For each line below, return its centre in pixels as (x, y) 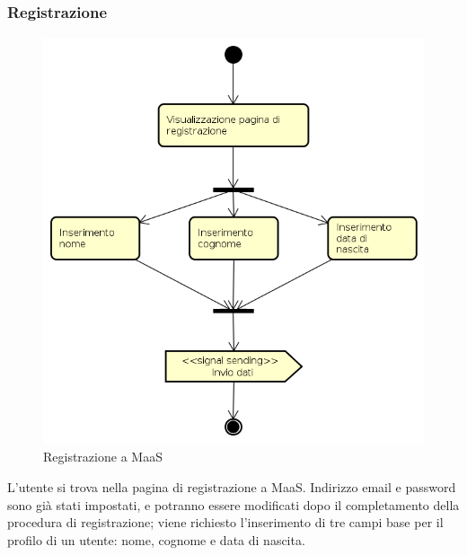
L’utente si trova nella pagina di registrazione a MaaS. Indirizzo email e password (232, 486)
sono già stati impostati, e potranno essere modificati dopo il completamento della (233, 504)
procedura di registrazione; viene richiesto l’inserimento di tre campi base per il (225, 522)
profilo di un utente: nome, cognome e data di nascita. (156, 539)
